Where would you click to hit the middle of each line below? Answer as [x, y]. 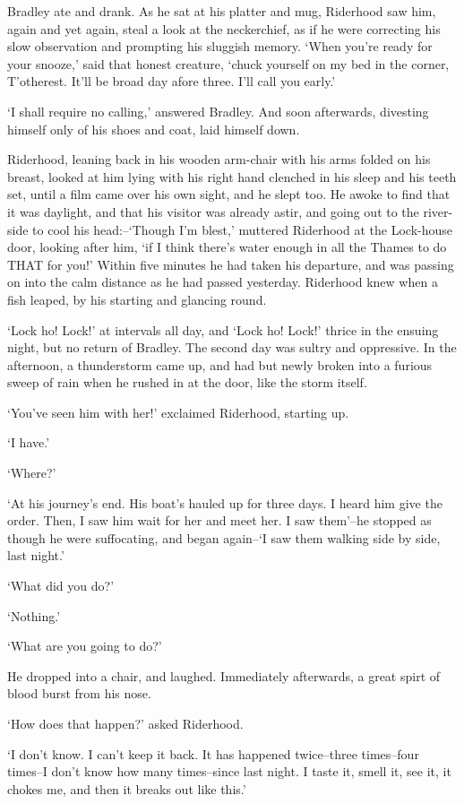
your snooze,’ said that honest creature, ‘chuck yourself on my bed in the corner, [228, 63]
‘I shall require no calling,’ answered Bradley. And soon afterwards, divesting [218, 111]
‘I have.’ [29, 442]
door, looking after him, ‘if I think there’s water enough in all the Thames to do [227, 247]
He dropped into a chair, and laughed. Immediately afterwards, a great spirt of [224, 675]
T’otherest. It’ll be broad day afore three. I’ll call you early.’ [172, 81]
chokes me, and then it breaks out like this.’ [127, 788]
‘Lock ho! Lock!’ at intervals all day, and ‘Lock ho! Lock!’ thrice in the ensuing [223, 329]
